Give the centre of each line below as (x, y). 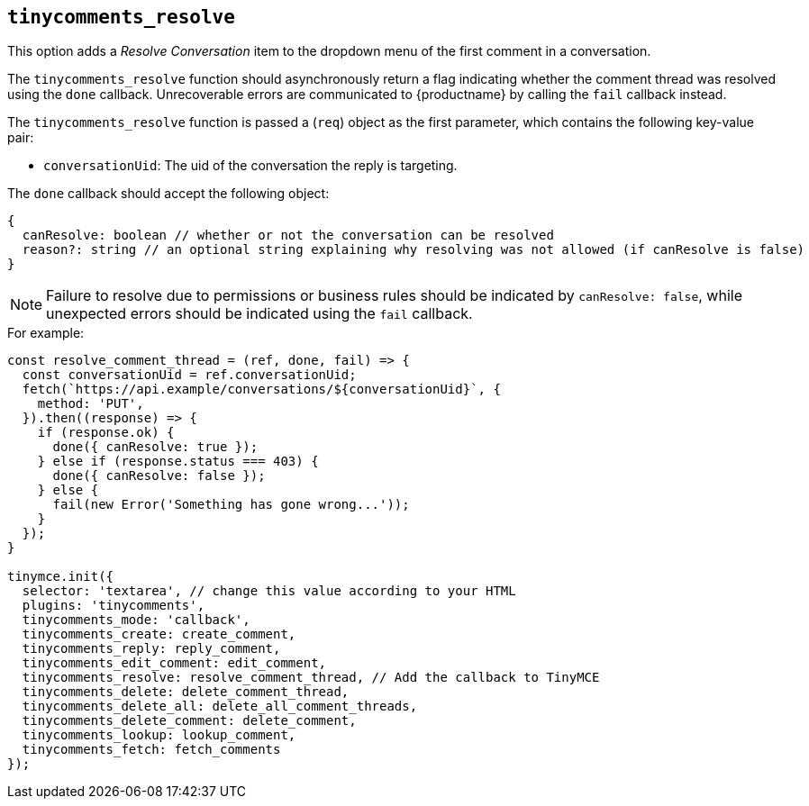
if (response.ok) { (106, 433)
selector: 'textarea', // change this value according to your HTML (269, 591)
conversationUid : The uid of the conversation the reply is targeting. (250, 166)
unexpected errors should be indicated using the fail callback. (259, 314)
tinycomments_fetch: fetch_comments (151, 750)
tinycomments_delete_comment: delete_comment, (189, 721)
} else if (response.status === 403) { (178, 462)
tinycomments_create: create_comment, (159, 634)
